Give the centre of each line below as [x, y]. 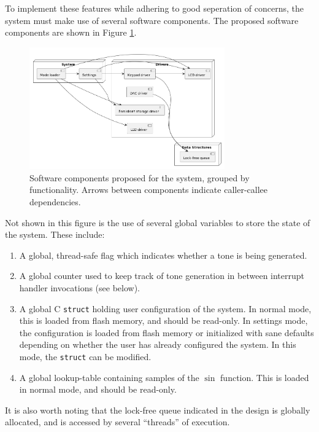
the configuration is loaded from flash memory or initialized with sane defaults [167, 332]
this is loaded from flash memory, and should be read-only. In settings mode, [163, 320]
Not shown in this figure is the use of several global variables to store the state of [158, 222]
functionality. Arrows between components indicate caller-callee [148, 190]
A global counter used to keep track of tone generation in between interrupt [162, 276]
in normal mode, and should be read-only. [98, 389]
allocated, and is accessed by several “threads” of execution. [117, 422]
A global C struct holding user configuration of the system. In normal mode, [165, 308]
